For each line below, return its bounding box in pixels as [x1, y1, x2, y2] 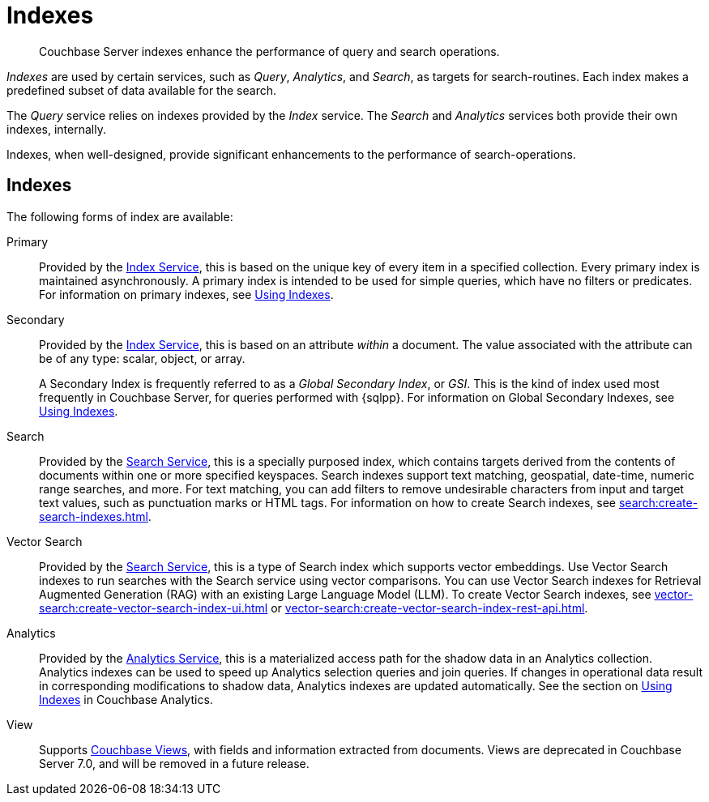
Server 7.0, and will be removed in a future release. [39, 756, 310, 770]
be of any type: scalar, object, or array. [39, 351, 246, 365]
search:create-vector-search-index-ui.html [39, 600, 268, 615]
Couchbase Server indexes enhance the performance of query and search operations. [39, 44, 500, 58]
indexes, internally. [6, 122, 106, 136]
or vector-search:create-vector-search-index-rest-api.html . [271, 600, 588, 615]
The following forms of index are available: [6, 209, 233, 224]
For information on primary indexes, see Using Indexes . [39, 287, 334, 301]
